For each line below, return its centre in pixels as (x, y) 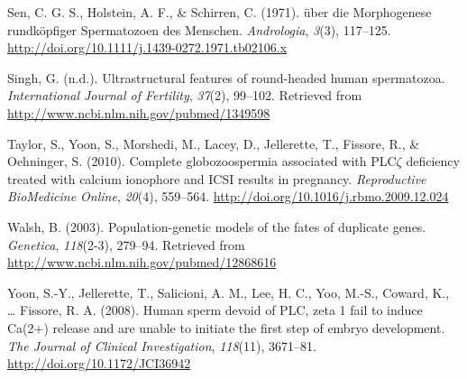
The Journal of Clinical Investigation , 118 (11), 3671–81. (162, 345)
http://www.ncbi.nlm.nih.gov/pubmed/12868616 (142, 262)
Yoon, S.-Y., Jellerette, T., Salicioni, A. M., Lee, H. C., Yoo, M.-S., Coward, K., (229, 292)
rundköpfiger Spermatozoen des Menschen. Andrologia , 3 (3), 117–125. (199, 29)
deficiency (433, 161)
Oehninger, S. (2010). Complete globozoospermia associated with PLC (202, 161)
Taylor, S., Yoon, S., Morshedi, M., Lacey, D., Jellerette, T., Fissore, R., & (214, 143)
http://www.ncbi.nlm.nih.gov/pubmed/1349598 (139, 112)
